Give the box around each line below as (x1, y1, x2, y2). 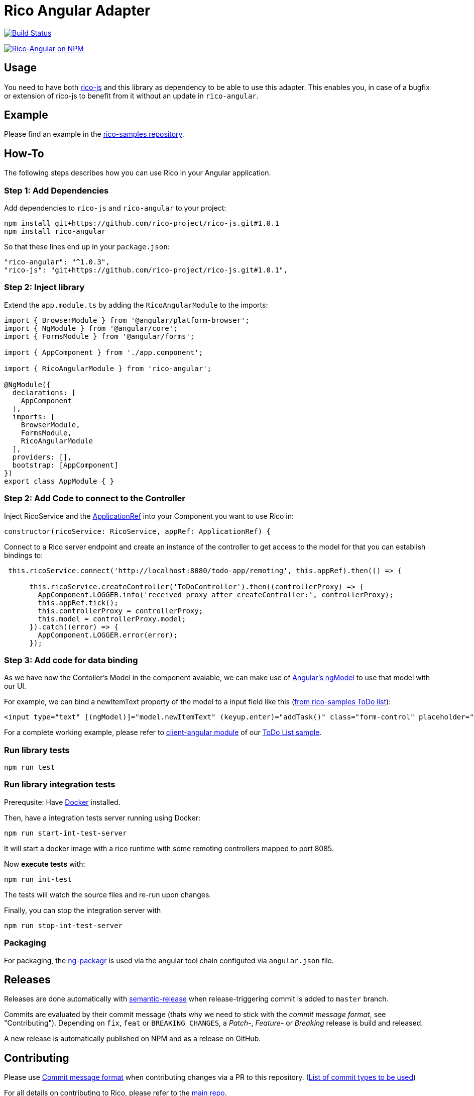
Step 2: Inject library (4, 282, 85, 293)
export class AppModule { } (4, 477, 114, 485)
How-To (4, 147, 44, 160)
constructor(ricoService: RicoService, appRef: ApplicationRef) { (4, 527, 271, 535)
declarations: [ (12, 388, 76, 397)
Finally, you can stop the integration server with (4, 905, 161, 915)
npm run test (4, 763, 55, 772)
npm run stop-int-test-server (4, 921, 123, 930)
